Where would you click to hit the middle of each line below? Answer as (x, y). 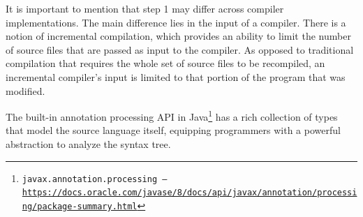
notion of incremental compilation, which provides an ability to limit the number (178, 36)
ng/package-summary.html (80, 206)
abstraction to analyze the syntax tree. (88, 144)
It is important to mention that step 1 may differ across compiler (145, 8)
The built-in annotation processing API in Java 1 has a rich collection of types (172, 115)
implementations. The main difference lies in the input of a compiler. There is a (176, 22)
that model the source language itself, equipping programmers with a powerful (173, 130)
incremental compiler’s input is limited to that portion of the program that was (176, 76)
